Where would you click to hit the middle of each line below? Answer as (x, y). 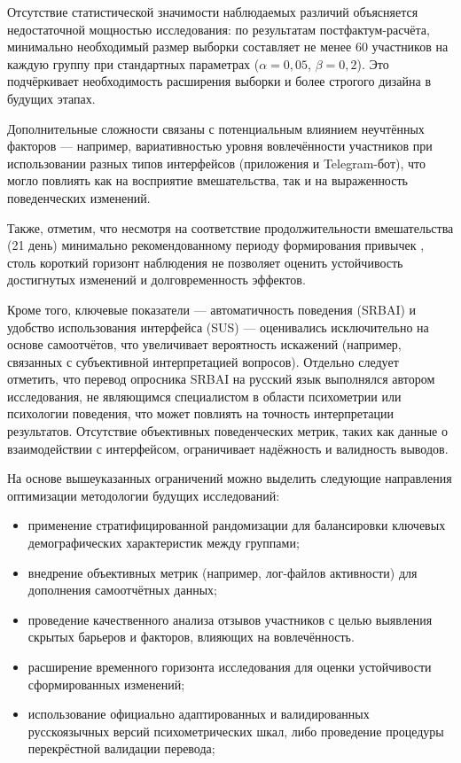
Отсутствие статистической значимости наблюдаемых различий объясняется (213, 12)
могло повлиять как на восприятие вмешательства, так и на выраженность (207, 180)
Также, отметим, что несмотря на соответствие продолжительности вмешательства (230, 227)
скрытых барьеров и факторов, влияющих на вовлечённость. (191, 637)
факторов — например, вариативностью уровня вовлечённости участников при (220, 146)
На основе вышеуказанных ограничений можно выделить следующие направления (230, 478)
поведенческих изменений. (79, 197)
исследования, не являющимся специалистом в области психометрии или (204, 396)
